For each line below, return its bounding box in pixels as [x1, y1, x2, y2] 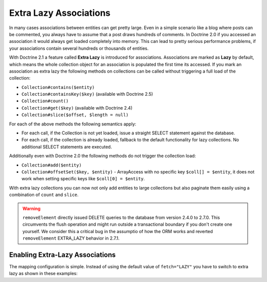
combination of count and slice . [9, 192, 79, 198]
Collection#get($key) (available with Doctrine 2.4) [21, 105, 133, 111]
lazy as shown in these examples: [9, 271, 78, 277]
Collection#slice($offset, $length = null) [21, 112, 129, 118]
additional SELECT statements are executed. [21, 144, 112, 150]
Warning [22, 205, 41, 211]
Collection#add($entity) [21, 162, 82, 168]
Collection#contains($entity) [21, 84, 95, 90]
